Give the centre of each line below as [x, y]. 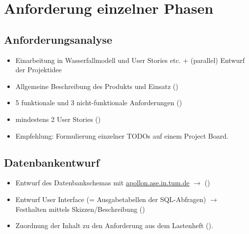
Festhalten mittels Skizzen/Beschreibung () [80, 209]
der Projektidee [38, 70]
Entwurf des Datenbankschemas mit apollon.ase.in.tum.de [102, 183]
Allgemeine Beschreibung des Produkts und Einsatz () [97, 86]
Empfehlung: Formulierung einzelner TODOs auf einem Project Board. [122, 135]
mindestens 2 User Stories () [58, 119]
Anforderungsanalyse [58, 39]
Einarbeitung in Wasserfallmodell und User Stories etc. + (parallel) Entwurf [130, 60]
